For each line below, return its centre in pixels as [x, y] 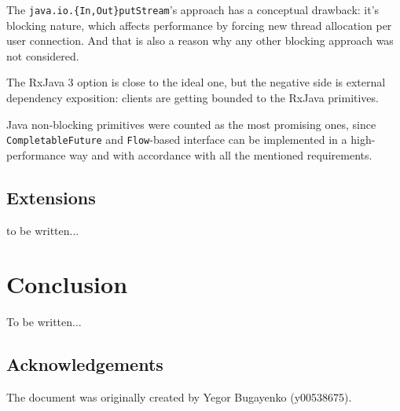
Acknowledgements [85, 364]
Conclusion [67, 284]
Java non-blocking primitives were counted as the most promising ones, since [191, 124]
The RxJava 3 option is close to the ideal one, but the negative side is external [196, 82]
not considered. [43, 55]
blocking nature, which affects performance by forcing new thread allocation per [199, 25]
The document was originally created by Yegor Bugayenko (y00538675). [179, 397]
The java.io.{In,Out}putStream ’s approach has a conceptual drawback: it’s [193, 9]
